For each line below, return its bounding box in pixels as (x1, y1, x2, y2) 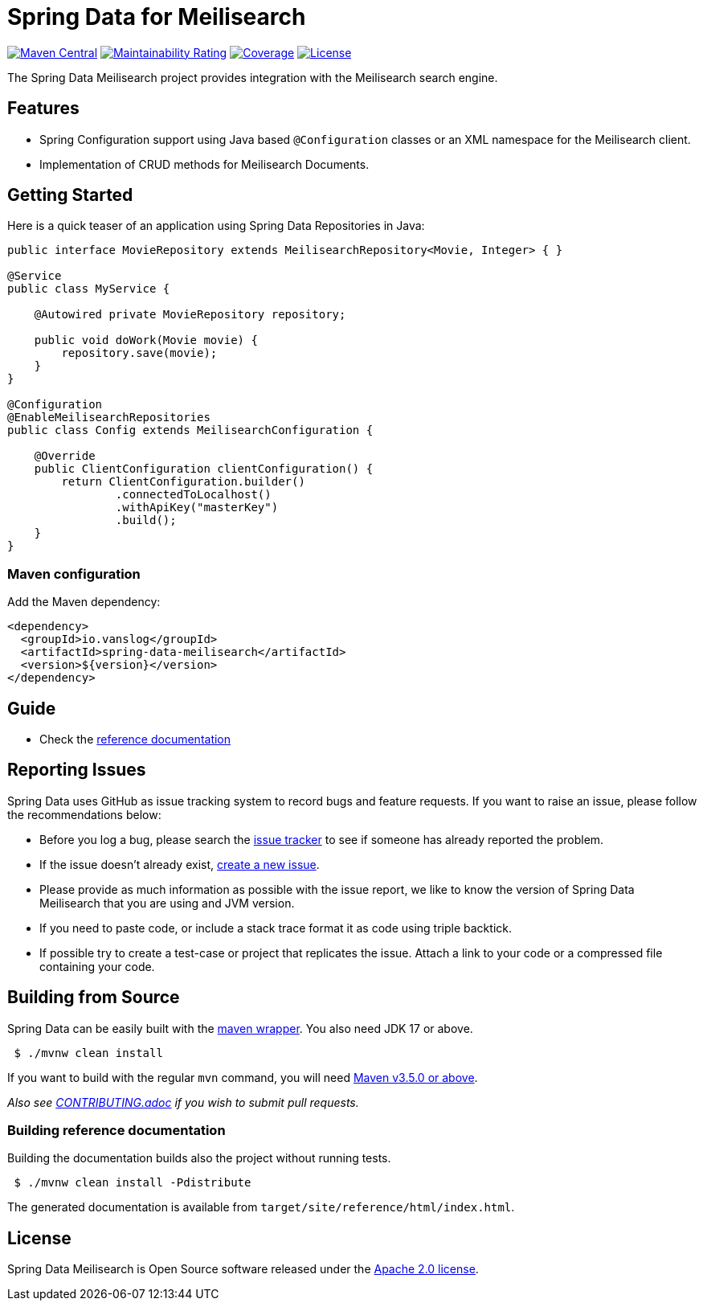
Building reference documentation (7, 1122, 226, 1139)
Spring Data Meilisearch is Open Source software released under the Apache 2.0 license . (7, 1262, 479, 1276)
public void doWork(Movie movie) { (34, 334, 258, 347)
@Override (34, 449, 96, 463)
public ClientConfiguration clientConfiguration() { (34, 462, 374, 476)
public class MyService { (7, 282, 170, 296)
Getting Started (7, 185, 133, 206)
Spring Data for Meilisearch (7, 3, 306, 31)
